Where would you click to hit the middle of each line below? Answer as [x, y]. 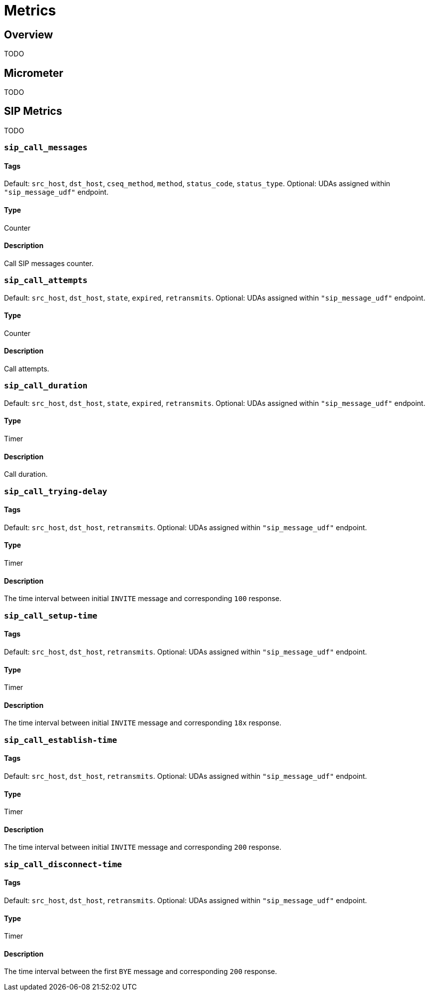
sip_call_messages [46, 148]
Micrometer [34, 73]
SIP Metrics [33, 111]
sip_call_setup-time [51, 616]
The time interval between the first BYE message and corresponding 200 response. [141, 972]
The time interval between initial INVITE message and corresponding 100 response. [143, 599]
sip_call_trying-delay [56, 491]
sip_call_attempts [46, 281]
